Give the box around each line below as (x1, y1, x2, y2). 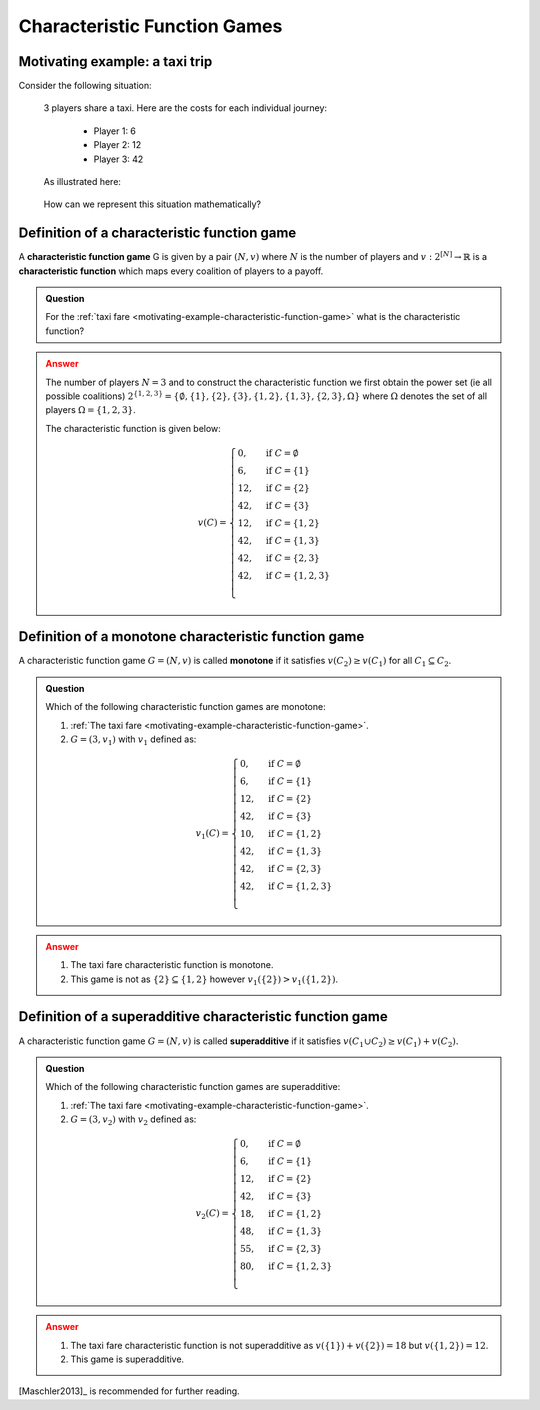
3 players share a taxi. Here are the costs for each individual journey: (43, 102, 328, 114)
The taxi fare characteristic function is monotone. (70, 959, 274, 971)
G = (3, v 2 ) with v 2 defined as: (70, 1113, 197, 1127)
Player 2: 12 (93, 139, 142, 151)
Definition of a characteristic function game (18, 225, 297, 242)
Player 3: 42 (93, 153, 144, 165)
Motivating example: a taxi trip (18, 53, 213, 70)
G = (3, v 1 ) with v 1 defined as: (70, 733, 197, 747)
